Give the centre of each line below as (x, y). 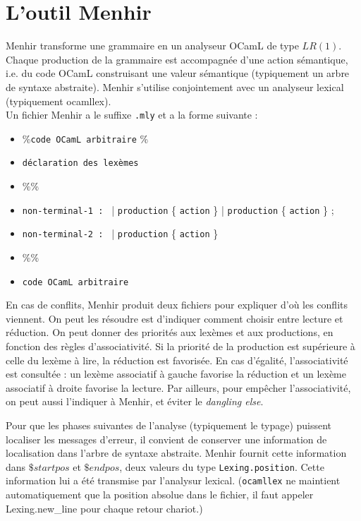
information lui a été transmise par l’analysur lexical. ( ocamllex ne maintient (173, 480)
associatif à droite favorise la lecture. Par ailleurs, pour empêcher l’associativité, (178, 387)
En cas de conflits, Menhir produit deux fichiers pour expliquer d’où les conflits (177, 305)
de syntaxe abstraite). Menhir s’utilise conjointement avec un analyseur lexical (175, 86)
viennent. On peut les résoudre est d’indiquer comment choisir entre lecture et (175, 318)
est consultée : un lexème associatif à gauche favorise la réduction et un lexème (176, 374)
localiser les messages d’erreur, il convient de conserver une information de (166, 439)
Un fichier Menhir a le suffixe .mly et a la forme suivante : (132, 115)
